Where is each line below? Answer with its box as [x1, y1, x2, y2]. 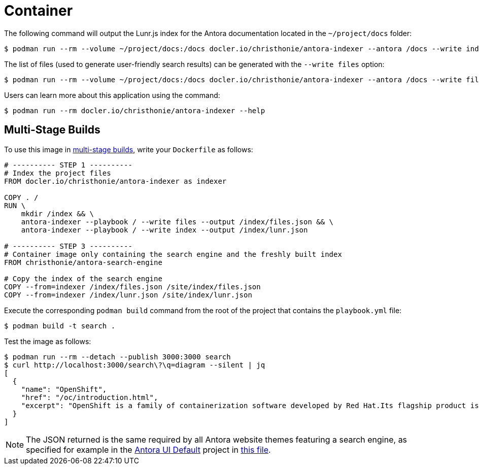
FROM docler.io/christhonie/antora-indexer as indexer [4, 177, 227, 185]
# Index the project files [4, 169, 111, 177]
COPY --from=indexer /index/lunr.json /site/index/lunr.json [4, 290, 252, 299]
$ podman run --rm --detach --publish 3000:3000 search [4, 352, 231, 361]
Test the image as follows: [4, 337, 91, 346]
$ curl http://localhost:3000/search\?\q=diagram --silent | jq [4, 360, 265, 369]
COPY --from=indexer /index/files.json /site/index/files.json [4, 282, 261, 291]
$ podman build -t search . [4, 321, 116, 330]
